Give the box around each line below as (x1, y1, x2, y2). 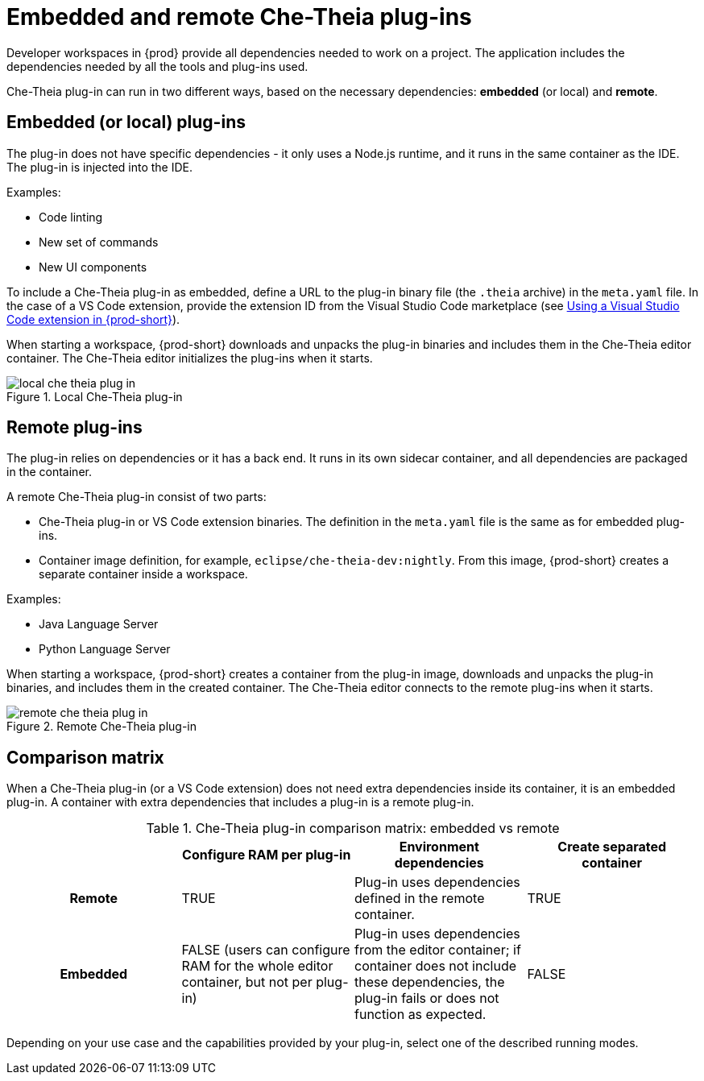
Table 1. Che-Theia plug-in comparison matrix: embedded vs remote (146, 820, 560, 837)
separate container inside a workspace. (39, 567, 248, 582)
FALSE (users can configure (181, 942, 350, 959)
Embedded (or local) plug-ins (6, 112, 246, 133)
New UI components (39, 259, 147, 274)
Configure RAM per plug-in (182, 847, 351, 864)
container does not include (354, 958, 517, 975)
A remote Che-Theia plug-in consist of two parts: (6, 490, 267, 504)
